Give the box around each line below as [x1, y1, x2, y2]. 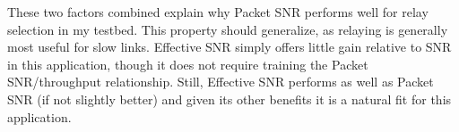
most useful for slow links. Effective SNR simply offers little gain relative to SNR [7, 37, 452, 56]
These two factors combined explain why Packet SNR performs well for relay [7, 3, 429, 21]
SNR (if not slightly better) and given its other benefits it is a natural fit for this [7, 89, 452, 108]
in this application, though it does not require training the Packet [7, 54, 368, 73]
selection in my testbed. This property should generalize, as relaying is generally [7, 20, 448, 38]
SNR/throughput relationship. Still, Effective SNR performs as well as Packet [7, 72, 434, 91]
